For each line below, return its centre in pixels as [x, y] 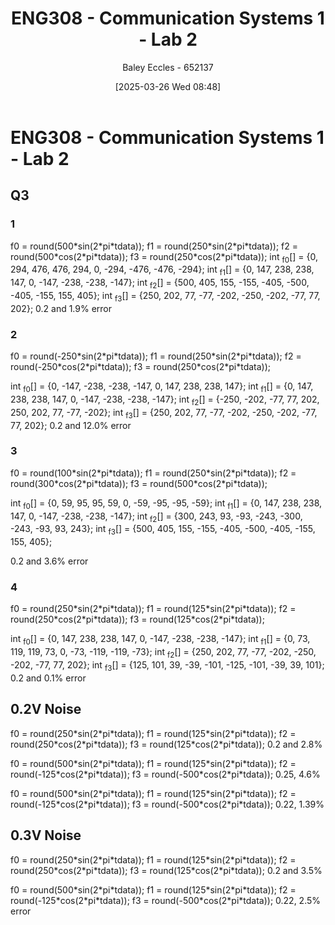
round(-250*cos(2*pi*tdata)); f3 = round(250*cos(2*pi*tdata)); [141, 367]
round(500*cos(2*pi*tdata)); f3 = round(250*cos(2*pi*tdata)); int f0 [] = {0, [164, 257]
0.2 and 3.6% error [49, 561]
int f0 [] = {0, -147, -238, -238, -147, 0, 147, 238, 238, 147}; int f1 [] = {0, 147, [162, 387]
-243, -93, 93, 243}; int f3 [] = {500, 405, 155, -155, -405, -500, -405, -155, [163, 530]
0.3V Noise [46, 835]
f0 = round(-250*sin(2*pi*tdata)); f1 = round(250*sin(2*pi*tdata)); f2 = [156, 356]
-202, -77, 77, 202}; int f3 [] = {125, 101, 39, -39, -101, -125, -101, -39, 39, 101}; [167, 666]
